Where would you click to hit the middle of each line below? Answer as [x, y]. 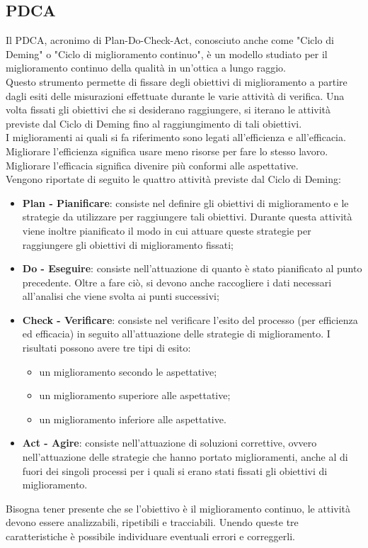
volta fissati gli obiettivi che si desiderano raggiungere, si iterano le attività [168, 110]
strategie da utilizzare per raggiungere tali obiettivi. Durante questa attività [187, 217]
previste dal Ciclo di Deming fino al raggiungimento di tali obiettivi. [154, 123]
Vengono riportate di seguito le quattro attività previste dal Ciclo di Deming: [173, 179]
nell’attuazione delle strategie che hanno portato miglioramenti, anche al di [185, 457]
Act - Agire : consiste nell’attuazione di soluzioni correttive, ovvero [169, 443]
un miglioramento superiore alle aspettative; [135, 395]
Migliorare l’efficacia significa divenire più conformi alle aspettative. [152, 165]
